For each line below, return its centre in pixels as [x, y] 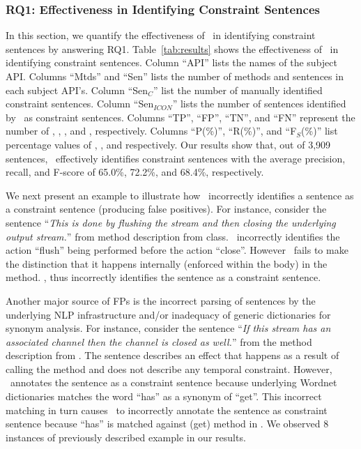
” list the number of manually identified [238, 90]
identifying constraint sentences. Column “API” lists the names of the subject [171, 62]
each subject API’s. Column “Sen [77, 90]
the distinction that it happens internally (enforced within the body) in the [167, 263]
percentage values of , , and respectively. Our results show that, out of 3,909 [168, 144]
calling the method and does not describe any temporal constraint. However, [169, 368]
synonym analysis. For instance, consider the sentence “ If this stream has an [168, 328]
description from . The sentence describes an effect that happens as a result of [172, 355]
